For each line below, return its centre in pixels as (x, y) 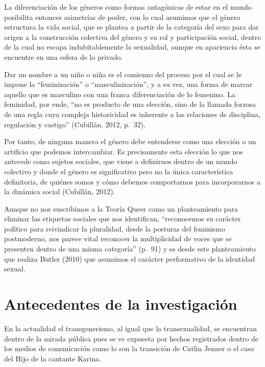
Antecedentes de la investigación (121, 304)
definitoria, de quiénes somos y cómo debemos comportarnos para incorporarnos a (132, 181)
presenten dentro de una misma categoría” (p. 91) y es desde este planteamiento (130, 249)
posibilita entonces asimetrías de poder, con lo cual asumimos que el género (122, 17)
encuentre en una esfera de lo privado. (64, 56)
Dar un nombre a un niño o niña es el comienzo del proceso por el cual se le (123, 74)
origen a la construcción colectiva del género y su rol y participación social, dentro (133, 37)
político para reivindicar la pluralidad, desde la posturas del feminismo (115, 228)
